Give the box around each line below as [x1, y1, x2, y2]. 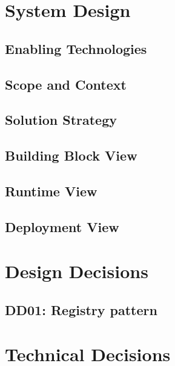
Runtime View [5, 181, 97, 200]
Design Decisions [5, 259, 148, 284]
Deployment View [5, 217, 119, 236]
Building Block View [5, 146, 137, 165]
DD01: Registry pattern [5, 300, 157, 319]
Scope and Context [5, 75, 127, 93]
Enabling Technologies [5, 39, 147, 58]
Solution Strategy [5, 110, 117, 129]
